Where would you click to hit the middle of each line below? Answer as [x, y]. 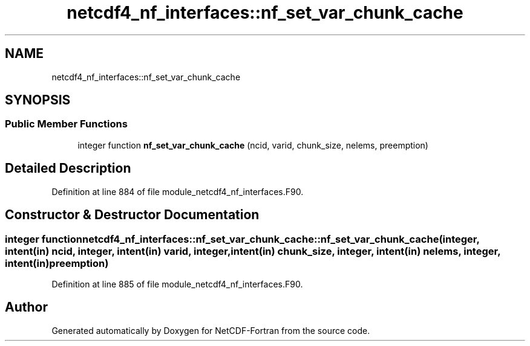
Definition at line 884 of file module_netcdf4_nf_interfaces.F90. [178, 191]
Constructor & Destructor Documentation [132, 215]
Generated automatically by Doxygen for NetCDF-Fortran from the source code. [211, 330]
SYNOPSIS [38, 100]
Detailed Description [68, 168]
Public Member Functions [66, 124]
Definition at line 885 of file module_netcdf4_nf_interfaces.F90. [177, 284]
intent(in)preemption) [57, 263]
